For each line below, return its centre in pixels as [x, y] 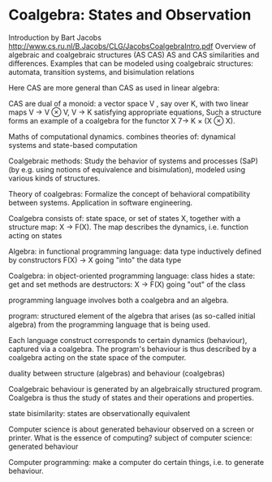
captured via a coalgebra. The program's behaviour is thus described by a [133, 349]
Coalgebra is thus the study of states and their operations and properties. [131, 397]
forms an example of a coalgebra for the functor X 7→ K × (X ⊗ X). [122, 120]
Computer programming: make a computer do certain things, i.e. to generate [136, 462]
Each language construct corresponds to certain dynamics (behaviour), [128, 340]
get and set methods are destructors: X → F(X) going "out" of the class [127, 284]
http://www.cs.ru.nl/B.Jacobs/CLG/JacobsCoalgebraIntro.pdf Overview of [132, 46]
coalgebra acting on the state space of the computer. [97, 357]
